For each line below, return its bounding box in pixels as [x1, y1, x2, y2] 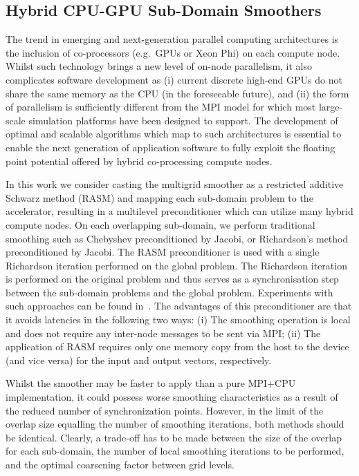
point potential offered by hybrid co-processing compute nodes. [6, 153, 273, 168]
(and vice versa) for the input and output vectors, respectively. [6, 352, 272, 367]
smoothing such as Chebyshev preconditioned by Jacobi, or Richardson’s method [6, 231, 349, 245]
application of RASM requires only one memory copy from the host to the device [6, 339, 349, 354]
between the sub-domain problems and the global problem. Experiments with [6, 285, 333, 299]
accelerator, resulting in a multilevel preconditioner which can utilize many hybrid [6, 204, 353, 218]
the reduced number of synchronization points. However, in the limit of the [6, 403, 324, 417]
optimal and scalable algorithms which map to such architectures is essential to [6, 126, 342, 141]
